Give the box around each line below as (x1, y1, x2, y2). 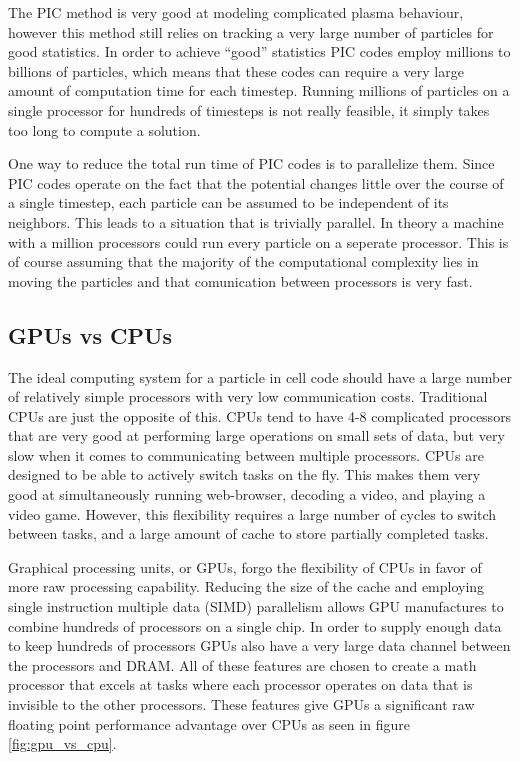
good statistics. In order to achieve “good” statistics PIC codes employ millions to (8, 41, 511, 62)
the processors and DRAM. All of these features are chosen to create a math (8, 654, 477, 675)
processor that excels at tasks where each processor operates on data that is (8, 674, 473, 695)
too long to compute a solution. (8, 119, 201, 140)
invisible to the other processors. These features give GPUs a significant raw (8, 694, 475, 715)
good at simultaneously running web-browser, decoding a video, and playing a (8, 484, 486, 505)
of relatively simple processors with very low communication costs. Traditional (8, 386, 488, 407)
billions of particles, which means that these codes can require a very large (8, 60, 464, 81)
